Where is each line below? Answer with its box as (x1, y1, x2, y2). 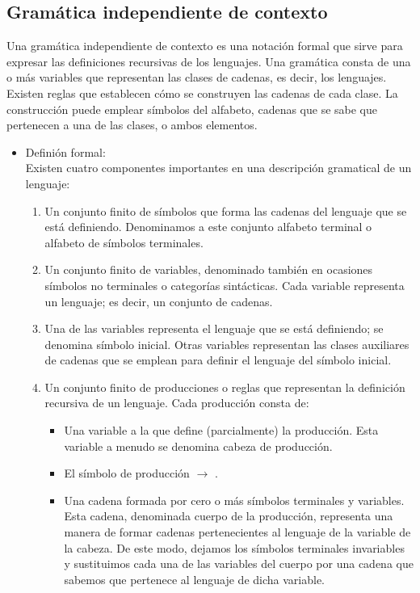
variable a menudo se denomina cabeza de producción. (64, 437, 333, 454)
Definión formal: (25, 143, 106, 160)
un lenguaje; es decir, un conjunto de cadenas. (44, 292, 273, 309)
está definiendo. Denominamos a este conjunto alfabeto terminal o (44, 218, 372, 235)
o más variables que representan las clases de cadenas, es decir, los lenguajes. (6, 69, 387, 86)
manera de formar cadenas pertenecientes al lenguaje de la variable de (64, 524, 411, 540)
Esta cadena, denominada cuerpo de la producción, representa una (64, 507, 393, 524)
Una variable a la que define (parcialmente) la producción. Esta (64, 422, 379, 439)
